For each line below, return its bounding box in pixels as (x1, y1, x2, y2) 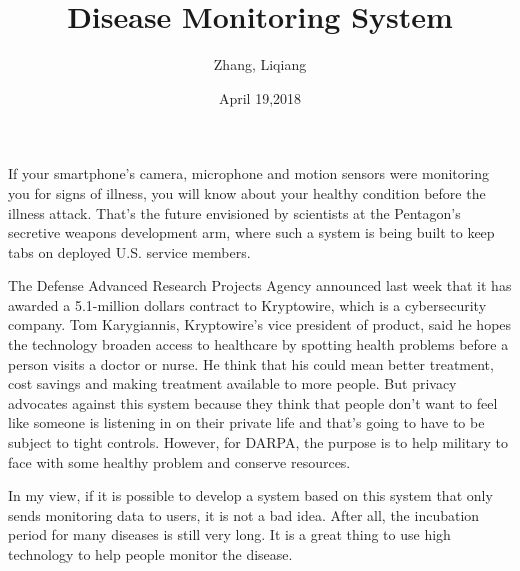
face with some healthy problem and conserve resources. (8, 451, 351, 472)
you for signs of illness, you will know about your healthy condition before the (8, 182, 486, 203)
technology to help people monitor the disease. (8, 544, 293, 564)
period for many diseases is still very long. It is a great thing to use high (8, 524, 451, 545)
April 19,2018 (218, 87, 302, 108)
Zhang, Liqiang (213, 54, 307, 75)
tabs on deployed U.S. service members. (8, 241, 251, 262)
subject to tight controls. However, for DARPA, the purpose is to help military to (8, 432, 509, 453)
